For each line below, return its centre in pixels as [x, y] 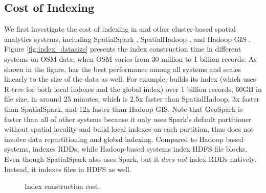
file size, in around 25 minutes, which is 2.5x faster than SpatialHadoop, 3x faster [132, 99]
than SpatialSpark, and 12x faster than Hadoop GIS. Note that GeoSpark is [124, 108]
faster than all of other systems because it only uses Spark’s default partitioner [128, 119]
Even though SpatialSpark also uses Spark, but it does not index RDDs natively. [130, 159]
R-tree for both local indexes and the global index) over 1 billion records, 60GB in [133, 89]
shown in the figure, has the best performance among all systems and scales [123, 69]
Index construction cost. [62, 186]
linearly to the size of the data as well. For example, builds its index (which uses [130, 79]
